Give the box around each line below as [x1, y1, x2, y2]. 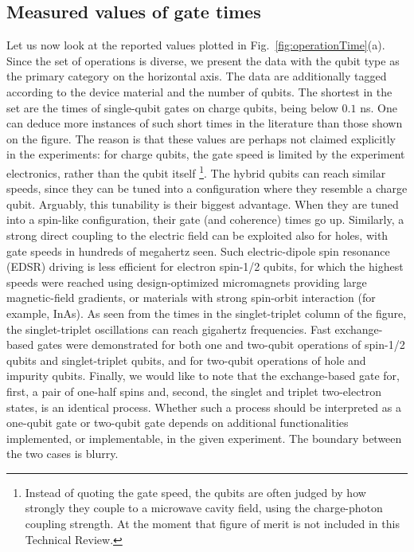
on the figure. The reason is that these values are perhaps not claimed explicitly [6, 130, 396, 147]
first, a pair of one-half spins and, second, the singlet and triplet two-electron [6, 382, 382, 399]
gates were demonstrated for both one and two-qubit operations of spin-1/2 [37, 336, 405, 353]
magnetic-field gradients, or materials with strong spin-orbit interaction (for [6, 289, 376, 306]
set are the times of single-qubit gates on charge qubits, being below [6, 99, 338, 115]
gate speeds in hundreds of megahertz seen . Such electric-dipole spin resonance [6, 242, 390, 259]
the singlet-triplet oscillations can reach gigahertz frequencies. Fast [6, 320, 331, 337]
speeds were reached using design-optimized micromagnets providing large [6, 273, 367, 290]
